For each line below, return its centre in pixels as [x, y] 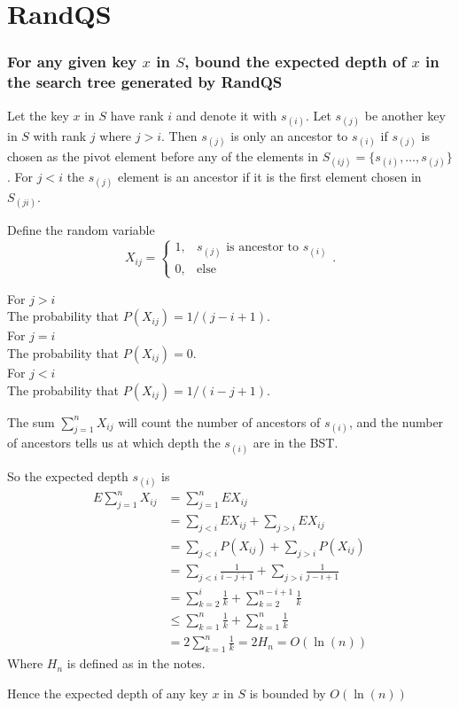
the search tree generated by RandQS [145, 82]
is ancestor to [263, 248]
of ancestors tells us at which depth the [114, 443]
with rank [60, 135]
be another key [405, 115]
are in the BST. [296, 443]
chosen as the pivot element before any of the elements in [163, 156]
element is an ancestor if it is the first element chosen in [269, 177]
